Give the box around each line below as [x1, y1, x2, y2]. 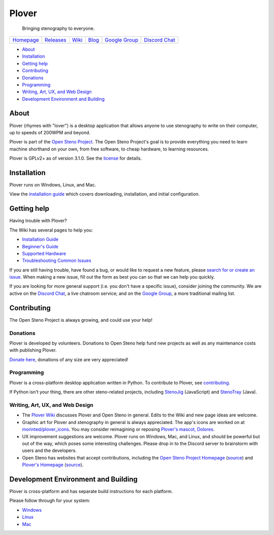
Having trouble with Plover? [9, 218, 67, 224]
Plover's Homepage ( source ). [22, 462, 84, 468]
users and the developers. [22, 447, 77, 453]
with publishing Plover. [9, 347, 57, 353]
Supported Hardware [22, 250, 66, 256]
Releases [45, 36, 67, 43]
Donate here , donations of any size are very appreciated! [9, 356, 129, 362]
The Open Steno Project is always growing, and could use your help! [9, 317, 153, 323]
